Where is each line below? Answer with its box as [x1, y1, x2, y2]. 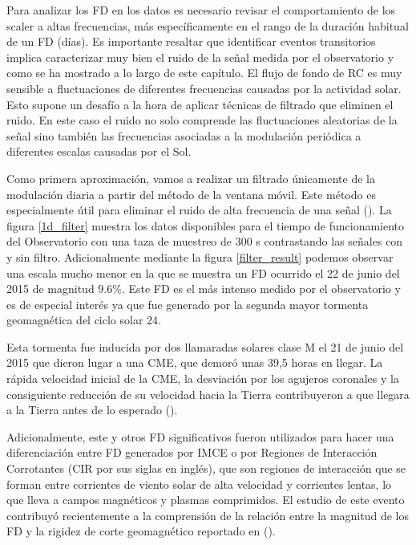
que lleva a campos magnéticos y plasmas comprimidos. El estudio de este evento [6, 491, 405, 508]
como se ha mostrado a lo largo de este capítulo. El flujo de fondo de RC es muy [6, 64, 402, 81]
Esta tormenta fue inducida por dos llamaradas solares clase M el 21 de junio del [6, 338, 404, 355]
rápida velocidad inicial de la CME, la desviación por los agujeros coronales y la [6, 370, 399, 387]
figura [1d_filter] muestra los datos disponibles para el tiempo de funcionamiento [6, 217, 405, 234]
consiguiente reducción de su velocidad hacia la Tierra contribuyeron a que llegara [6, 385, 410, 402]
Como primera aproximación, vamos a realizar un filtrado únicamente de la [6, 169, 375, 186]
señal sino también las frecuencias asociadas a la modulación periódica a [6, 127, 361, 144]
